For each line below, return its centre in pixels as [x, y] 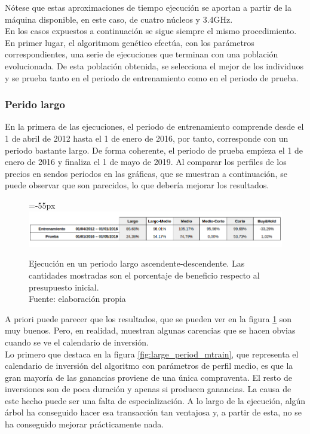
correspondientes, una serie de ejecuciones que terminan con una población [142, 54]
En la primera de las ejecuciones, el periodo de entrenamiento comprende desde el [154, 126]
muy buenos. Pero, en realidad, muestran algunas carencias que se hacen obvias [150, 330]
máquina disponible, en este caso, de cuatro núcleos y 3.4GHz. [119, 19]
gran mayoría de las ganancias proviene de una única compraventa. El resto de [148, 377]
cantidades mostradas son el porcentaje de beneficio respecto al [144, 275]
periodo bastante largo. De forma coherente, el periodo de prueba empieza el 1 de [154, 150]
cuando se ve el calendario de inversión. [77, 342]
